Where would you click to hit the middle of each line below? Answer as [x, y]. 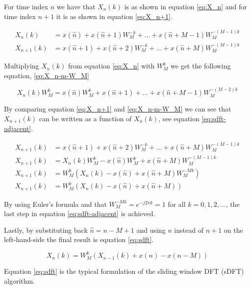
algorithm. [20, 281]
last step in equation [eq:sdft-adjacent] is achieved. [80, 213]
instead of [189, 230]
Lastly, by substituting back [46, 230]
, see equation [179, 118]
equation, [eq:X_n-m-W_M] [47, 75]
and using [151, 230]
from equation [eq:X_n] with [111, 66]
